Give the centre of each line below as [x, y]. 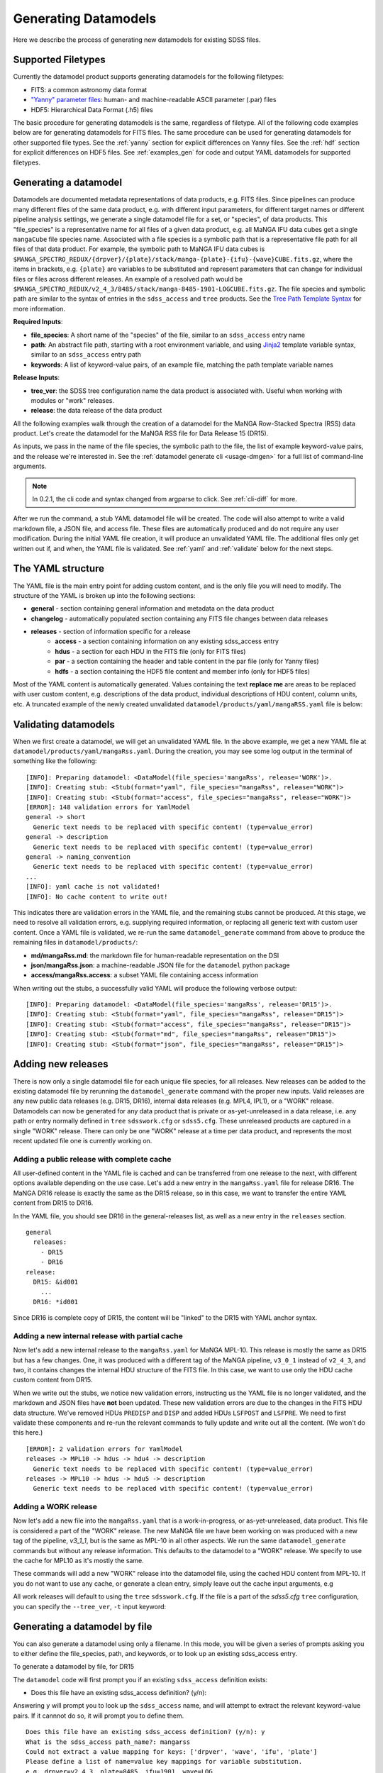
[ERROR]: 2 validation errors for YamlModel [105, 1449]
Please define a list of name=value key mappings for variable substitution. [164, 1762]
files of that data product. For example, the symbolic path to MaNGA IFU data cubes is [139, 249]
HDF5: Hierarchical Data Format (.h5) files [92, 109]
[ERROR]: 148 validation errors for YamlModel [108, 807]
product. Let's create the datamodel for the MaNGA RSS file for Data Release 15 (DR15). [141, 433]
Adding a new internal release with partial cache [98, 1335]
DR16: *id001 [56, 1302]
